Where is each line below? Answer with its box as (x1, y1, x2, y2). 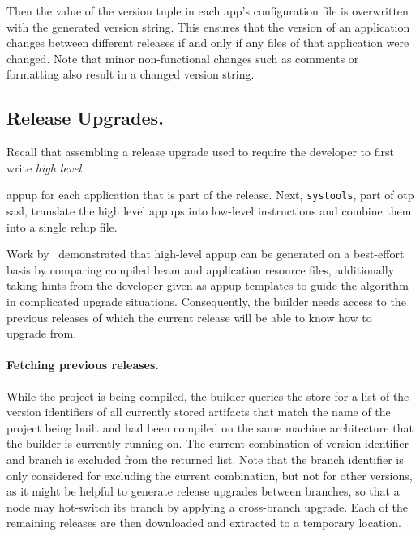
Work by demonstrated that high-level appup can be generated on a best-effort (6, 245, 405, 262)
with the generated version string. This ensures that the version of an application (6, 18, 410, 35)
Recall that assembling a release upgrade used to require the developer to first (6, 143, 394, 160)
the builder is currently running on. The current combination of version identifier (6, 435, 409, 452)
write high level (6, 159, 82, 176)
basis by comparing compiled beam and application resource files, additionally (6, 261, 395, 278)
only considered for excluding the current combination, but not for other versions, (6, 466, 413, 483)
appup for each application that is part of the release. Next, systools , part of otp (6, 186, 414, 203)
